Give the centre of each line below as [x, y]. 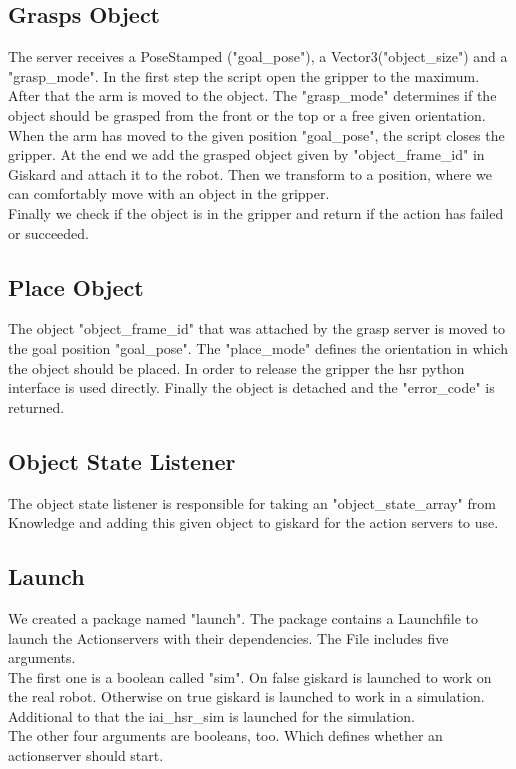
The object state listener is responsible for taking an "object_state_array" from [252, 502]
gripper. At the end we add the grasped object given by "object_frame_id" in [246, 154]
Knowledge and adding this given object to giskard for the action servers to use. [253, 522]
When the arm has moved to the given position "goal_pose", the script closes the [256, 134]
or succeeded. [48, 232]
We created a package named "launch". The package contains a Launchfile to [243, 617]
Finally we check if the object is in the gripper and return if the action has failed [256, 212]
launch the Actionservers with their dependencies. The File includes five [228, 637]
